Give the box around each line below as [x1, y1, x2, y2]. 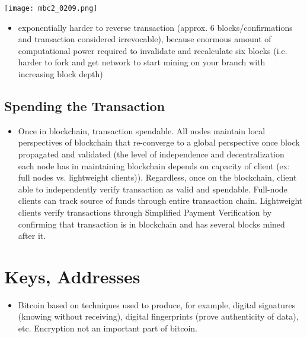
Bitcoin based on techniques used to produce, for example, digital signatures [18, 298, 296, 311]
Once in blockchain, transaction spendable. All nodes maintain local [18, 124, 266, 137]
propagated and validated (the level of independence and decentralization [18, 148, 284, 160]
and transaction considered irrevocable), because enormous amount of [18, 33, 271, 45]
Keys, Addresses [4, 264, 140, 288]
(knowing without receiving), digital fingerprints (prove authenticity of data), [18, 310, 299, 323]
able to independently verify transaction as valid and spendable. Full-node [18, 182, 287, 195]
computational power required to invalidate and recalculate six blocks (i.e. [18, 44, 287, 56]
